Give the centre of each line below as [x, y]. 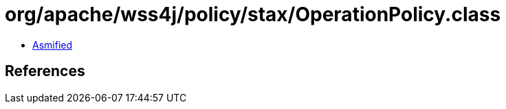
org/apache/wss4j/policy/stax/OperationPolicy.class [253, 14]
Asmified [53, 45]
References [45, 71]
